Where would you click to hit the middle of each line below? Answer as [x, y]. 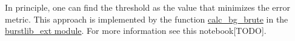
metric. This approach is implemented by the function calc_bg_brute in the [147, 19]
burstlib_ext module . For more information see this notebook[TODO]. [136, 31]
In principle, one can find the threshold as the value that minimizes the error [147, 7]
